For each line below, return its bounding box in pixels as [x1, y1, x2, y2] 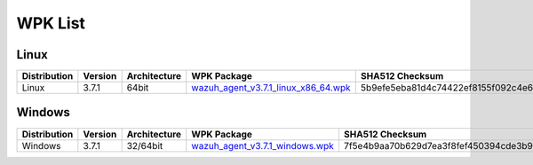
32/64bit [126, 139, 163, 152]
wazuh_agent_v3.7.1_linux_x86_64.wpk [191, 82, 351, 94]
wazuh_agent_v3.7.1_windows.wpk [191, 139, 335, 152]
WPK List [16, 13, 86, 33]
